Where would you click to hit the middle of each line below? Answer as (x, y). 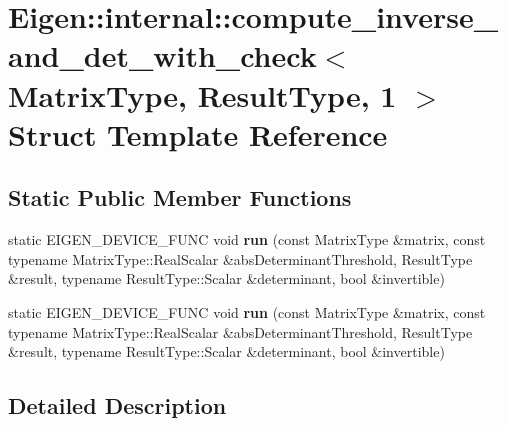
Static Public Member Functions (180, 197)
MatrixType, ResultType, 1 (202, 94)
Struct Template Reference (198, 133)
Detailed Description (117, 405)
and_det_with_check (162, 55)
